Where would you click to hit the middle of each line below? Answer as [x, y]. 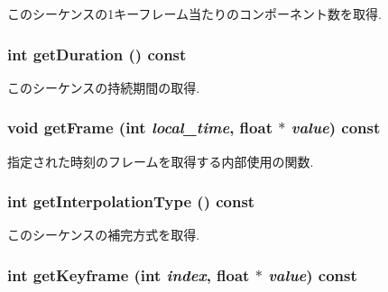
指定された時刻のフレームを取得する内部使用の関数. [161, 161]
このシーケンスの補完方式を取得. [104, 235]
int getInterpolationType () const [131, 201]
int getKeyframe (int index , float [129, 274]
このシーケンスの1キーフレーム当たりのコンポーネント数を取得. [194, 14]
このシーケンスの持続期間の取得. [104, 87]
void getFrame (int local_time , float [140, 128]
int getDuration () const [97, 54]
